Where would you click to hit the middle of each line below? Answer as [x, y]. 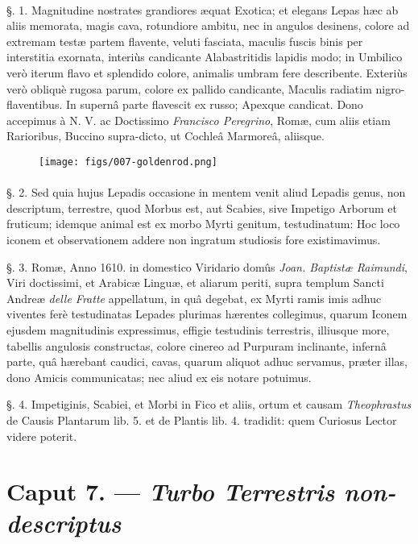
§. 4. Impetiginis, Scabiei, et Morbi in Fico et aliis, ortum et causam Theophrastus [209, 404]
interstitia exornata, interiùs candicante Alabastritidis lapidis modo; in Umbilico [205, 57]
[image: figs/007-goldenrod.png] [128, 162]
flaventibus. [35, 104]
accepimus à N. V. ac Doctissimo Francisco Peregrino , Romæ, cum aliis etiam [199, 120]
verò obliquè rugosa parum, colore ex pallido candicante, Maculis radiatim [189, 88]
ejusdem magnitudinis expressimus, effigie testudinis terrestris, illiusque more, [198, 329]
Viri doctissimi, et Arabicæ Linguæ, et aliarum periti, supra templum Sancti [195, 282]
